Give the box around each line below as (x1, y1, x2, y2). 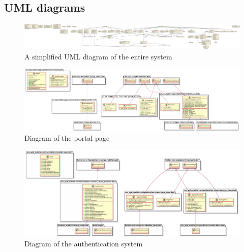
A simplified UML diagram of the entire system (24, 51, 172, 61)
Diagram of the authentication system (24, 238, 143, 249)
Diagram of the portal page (24, 133, 110, 143)
